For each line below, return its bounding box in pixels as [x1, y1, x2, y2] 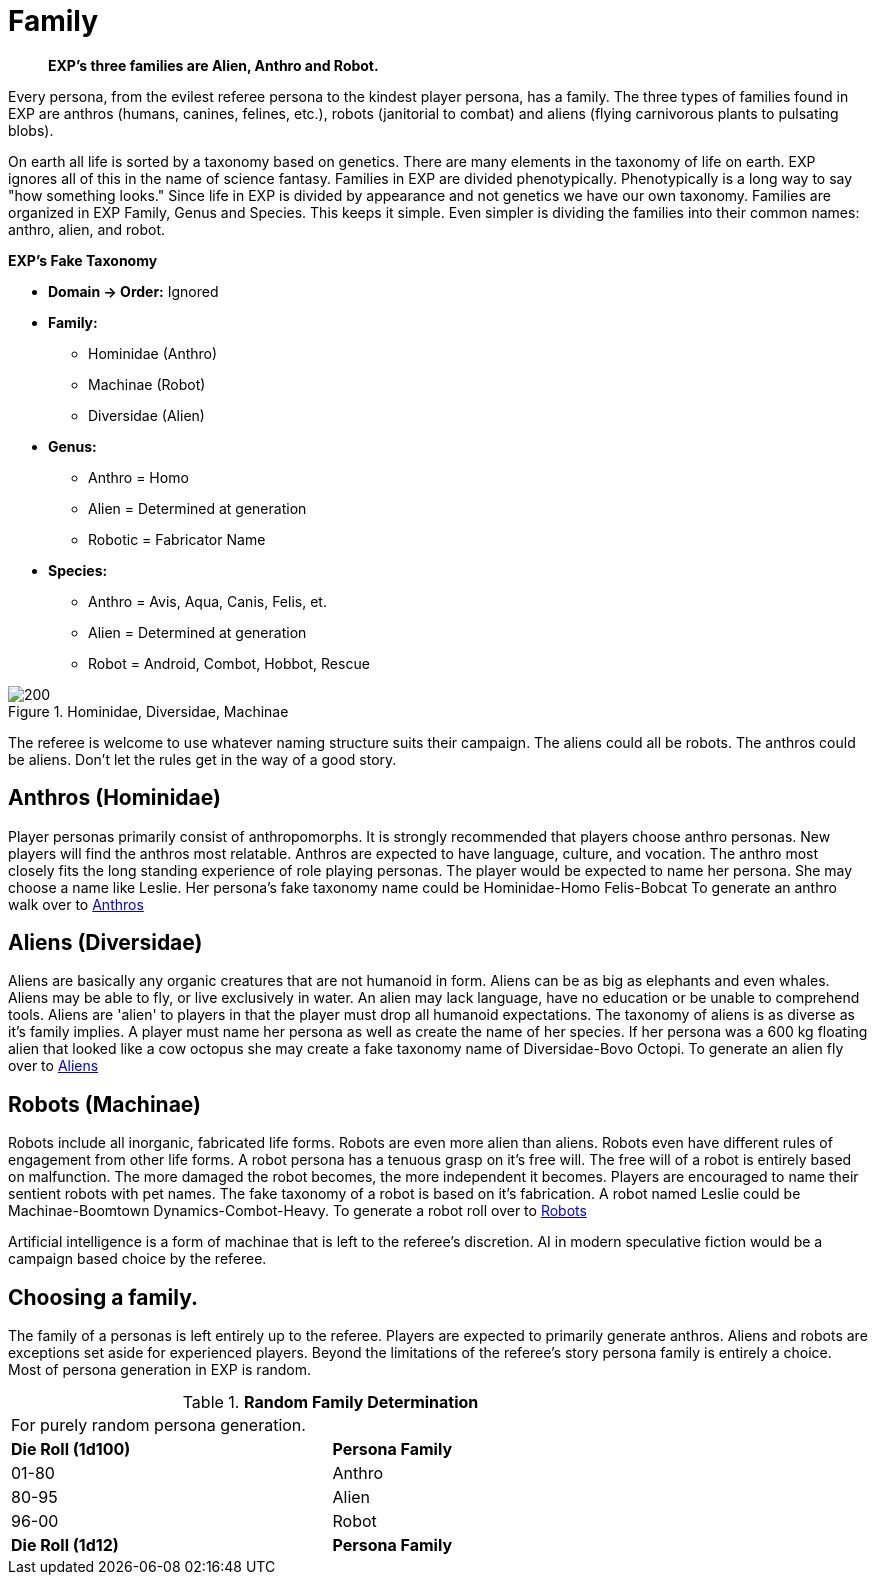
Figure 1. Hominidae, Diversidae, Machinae [8, 702, 289, 720]
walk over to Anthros [8, 895, 144, 913]
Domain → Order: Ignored [48, 282, 219, 300]
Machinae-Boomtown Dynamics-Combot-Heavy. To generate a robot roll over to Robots [8, 1202, 587, 1220]
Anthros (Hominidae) [8, 785, 221, 811]
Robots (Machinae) [8, 1091, 202, 1117]
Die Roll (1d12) [11, 1535, 119, 1556]
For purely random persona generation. [11, 1415, 306, 1436]
